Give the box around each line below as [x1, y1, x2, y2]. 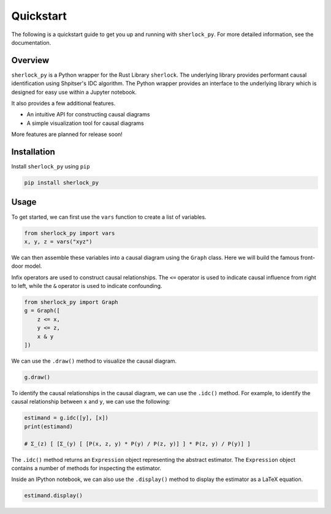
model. [25, 262, 42, 270]
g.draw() [24, 374, 51, 381]
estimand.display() [24, 492, 83, 499]
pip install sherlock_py [24, 180, 99, 186]
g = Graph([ [24, 307, 61, 314]
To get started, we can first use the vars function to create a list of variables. [11, 213, 207, 221]
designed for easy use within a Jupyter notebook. [11, 88, 137, 96]
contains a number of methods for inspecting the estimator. [11, 464, 162, 472]
